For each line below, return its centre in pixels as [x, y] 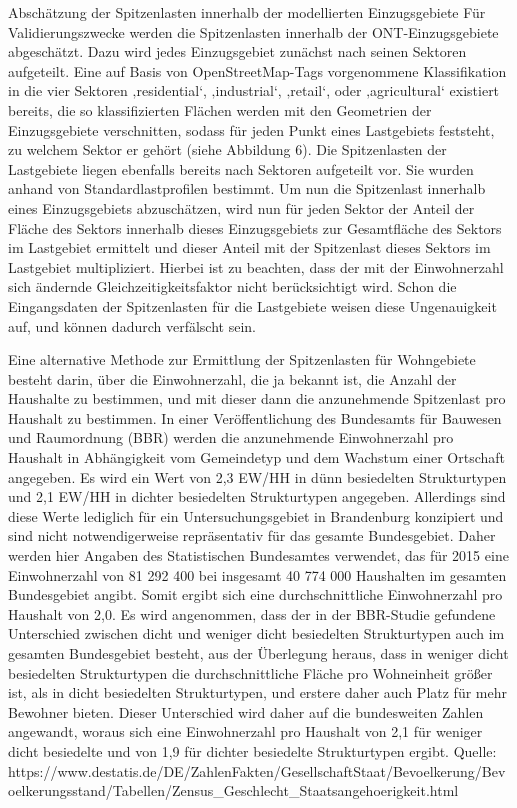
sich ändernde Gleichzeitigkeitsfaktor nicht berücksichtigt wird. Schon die [232, 286]
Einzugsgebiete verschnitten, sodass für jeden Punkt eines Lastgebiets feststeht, [251, 129]
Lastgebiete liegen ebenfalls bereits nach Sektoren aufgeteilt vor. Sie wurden [241, 168]
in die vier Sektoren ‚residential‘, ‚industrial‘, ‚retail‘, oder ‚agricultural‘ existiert [254, 90]
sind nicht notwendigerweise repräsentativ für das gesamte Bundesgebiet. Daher [252, 535]
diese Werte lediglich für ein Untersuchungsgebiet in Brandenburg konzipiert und [256, 515]
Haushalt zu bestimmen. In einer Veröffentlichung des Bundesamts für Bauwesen [255, 417]
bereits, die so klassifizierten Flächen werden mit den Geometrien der [220, 109]
